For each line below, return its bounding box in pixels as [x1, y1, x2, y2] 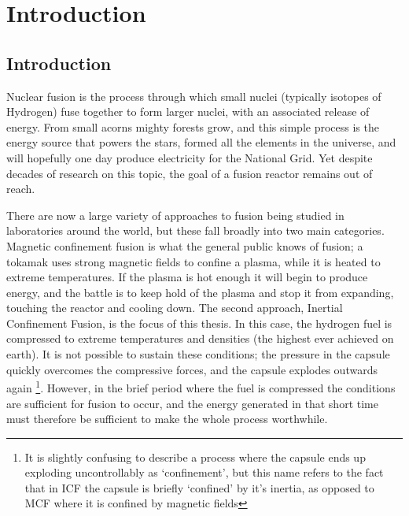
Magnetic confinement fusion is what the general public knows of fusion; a [6, 237, 363, 254]
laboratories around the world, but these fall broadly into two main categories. [6, 222, 385, 239]
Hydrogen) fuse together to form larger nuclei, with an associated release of [6, 103, 370, 120]
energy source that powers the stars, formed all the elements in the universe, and [6, 134, 396, 150]
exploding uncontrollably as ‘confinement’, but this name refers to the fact [24, 464, 384, 481]
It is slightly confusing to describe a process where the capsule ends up [24, 448, 366, 465]
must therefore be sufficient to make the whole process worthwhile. [6, 410, 328, 427]
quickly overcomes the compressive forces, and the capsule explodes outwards [6, 361, 378, 377]
